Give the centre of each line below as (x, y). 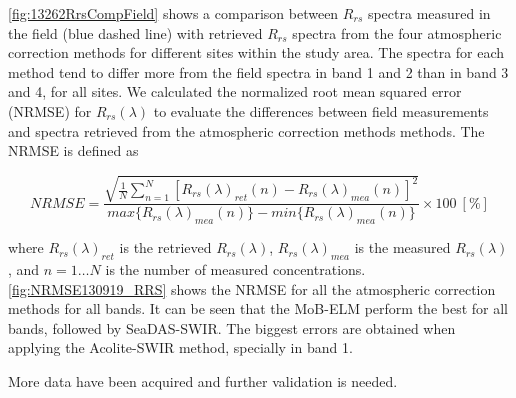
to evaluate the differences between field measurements (321, 110)
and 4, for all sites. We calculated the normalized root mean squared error (235, 91)
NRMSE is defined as (73, 150)
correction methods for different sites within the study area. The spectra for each (256, 52)
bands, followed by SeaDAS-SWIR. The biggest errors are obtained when (232, 327)
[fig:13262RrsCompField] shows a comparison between (173, 13)
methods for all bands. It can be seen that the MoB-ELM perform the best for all (258, 308)
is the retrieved (165, 247)
